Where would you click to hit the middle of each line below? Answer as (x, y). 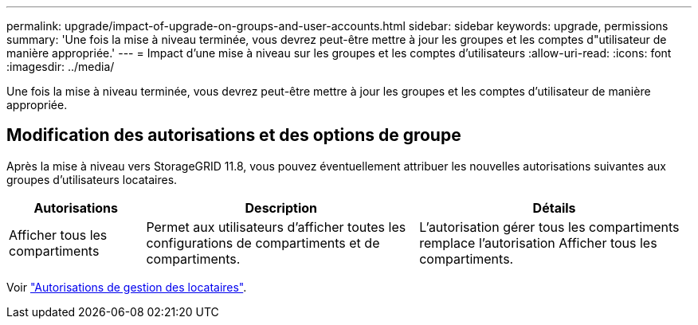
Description (281, 208)
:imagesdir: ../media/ (61, 67)
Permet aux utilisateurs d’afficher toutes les (276, 227)
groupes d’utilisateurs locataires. (92, 179)
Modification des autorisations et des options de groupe (234, 135)
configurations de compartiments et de (263, 243)
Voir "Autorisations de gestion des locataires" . (127, 287)
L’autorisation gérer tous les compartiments (549, 227)
